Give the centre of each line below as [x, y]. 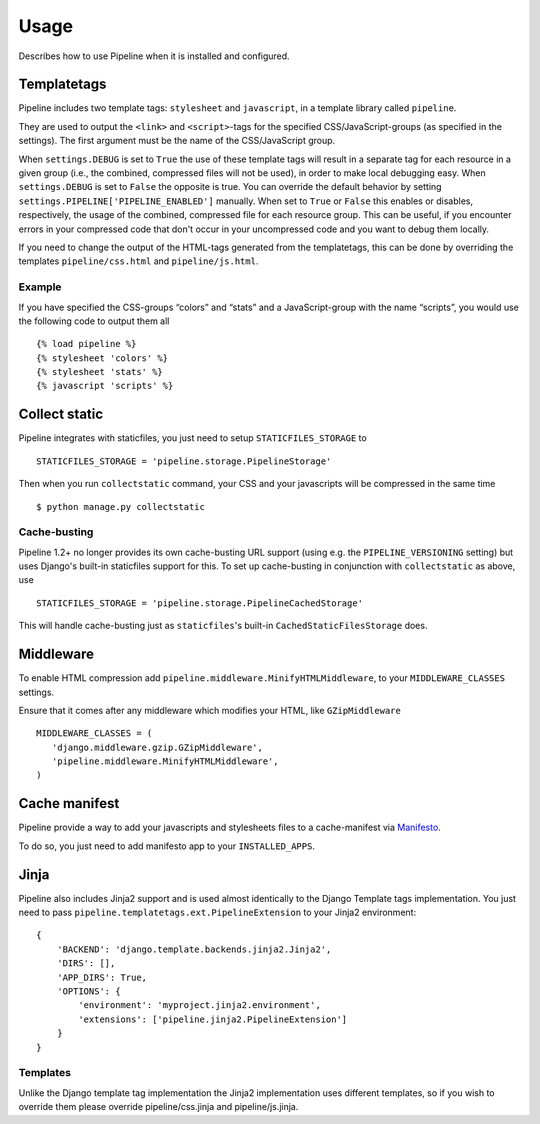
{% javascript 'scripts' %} [105, 386]
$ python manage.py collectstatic [120, 506]
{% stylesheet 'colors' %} [102, 358]
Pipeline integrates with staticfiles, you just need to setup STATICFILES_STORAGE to [192, 438]
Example [40, 287]
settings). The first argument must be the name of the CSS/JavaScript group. [177, 141]
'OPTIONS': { [88, 991]
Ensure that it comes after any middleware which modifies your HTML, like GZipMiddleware [210, 710]
